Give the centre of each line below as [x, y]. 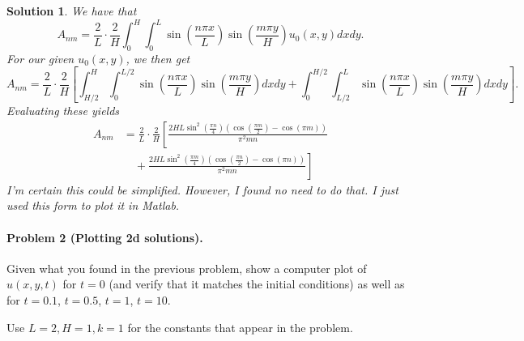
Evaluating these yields [63, 111]
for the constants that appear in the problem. [240, 327]
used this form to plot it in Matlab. [93, 205]
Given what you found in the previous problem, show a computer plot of [187, 268]
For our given [40, 58]
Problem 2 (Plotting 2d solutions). [105, 237]
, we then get [158, 58]
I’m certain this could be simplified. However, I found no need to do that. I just [202, 189]
